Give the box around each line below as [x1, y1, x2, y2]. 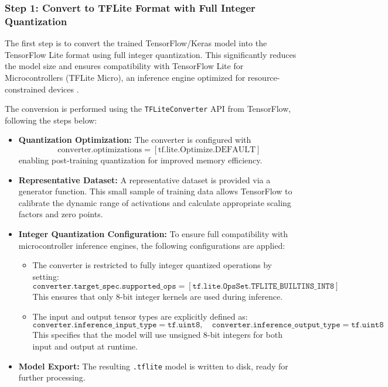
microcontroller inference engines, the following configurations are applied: [18, 239, 285, 251]
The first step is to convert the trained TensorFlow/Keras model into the [5, 37, 267, 49]
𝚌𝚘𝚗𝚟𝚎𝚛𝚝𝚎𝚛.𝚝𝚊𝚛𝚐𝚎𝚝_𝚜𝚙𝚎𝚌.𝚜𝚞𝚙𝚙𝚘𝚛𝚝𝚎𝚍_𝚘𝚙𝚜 [32, 282, 176, 291]
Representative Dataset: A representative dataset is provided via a [18, 173, 271, 186]
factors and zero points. [18, 208, 103, 220]
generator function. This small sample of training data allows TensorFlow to [18, 185, 292, 197]
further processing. [18, 371, 86, 383]
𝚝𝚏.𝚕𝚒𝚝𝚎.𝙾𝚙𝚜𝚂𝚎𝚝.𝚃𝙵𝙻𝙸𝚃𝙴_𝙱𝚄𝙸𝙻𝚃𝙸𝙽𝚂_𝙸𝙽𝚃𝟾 [192, 282, 335, 291]
